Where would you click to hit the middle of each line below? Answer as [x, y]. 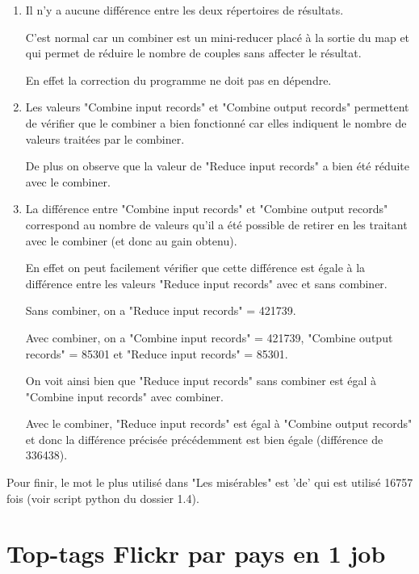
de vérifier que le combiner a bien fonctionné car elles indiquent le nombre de [216, 122]
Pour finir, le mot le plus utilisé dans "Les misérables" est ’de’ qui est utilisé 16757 [210, 482]
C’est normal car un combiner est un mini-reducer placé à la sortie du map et [218, 37]
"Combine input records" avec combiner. [124, 396]
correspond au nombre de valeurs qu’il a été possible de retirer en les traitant [216, 224]
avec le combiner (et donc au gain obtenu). [131, 240]
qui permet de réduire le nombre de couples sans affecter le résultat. [193, 53]
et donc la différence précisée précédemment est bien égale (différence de [204, 439]
